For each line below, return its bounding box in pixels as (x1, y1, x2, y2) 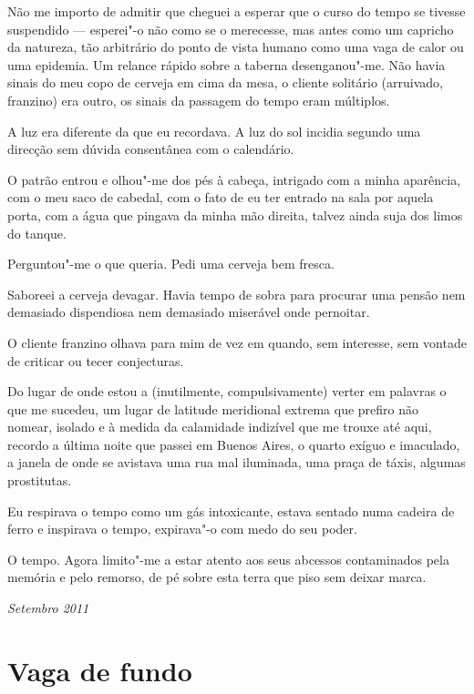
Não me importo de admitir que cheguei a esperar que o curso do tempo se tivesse (7, 2, 466, 20)
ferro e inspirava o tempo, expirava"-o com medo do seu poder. (7, 519, 357, 538)
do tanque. (7, 223, 67, 242)
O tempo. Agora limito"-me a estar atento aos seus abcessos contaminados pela (7, 549, 449, 568)
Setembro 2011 (7, 598, 89, 617)
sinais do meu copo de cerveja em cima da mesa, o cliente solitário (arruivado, (7, 73, 443, 92)
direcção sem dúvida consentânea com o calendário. (7, 139, 294, 158)
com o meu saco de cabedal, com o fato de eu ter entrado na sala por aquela (7, 188, 434, 207)
